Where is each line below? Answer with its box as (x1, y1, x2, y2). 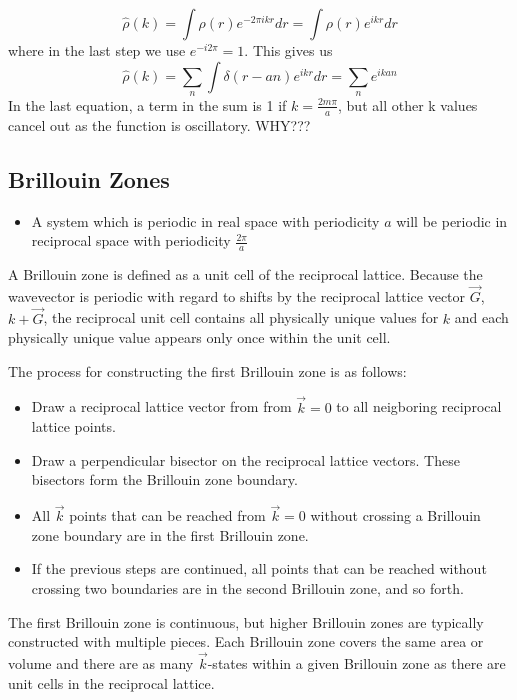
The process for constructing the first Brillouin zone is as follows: (8, 360, 407, 381)
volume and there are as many (8, 653, 194, 674)
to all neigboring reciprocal (336, 396, 502, 417)
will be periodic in (396, 210, 508, 231)
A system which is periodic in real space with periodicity (31, 210, 380, 231)
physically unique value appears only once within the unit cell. (8, 327, 391, 348)
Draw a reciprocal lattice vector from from (31, 396, 292, 417)
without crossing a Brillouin (310, 505, 481, 526)
